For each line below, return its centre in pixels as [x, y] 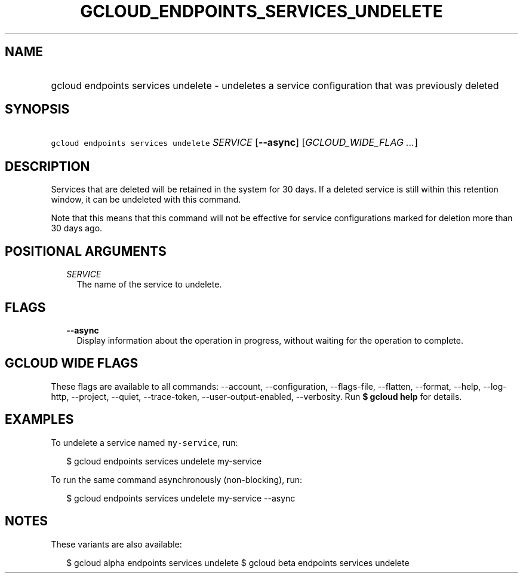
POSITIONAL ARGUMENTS [86, 251]
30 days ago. [77, 228]
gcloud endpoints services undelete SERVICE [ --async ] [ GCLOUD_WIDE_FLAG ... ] [234, 143]
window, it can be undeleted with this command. [146, 200]
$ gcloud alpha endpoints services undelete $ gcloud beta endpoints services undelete [238, 562]
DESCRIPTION [47, 166]
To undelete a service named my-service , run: [144, 442]
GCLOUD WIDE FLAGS [72, 363]
